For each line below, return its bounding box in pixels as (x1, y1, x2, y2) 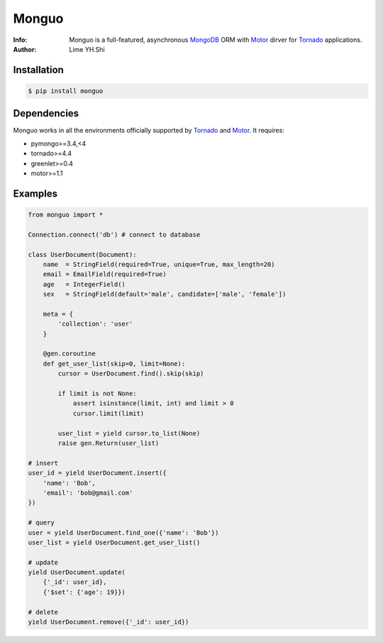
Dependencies (13, 107, 79, 120)
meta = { (43, 309, 74, 318)
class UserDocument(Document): (28, 251, 138, 258)
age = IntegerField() (43, 280, 126, 288)
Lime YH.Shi (69, 45, 106, 53)
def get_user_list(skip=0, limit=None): (43, 359, 186, 368)
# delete (28, 608, 59, 616)
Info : (13, 35, 28, 44)
